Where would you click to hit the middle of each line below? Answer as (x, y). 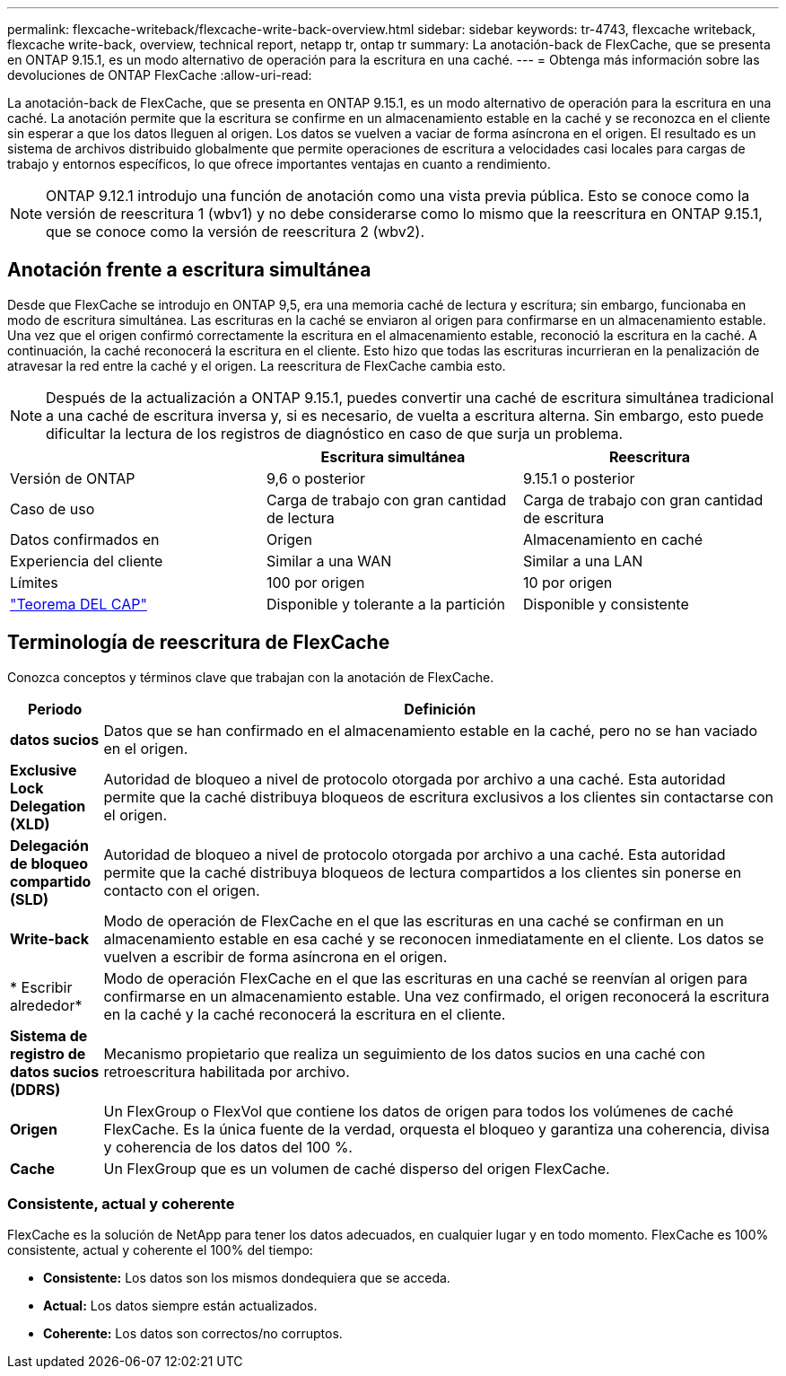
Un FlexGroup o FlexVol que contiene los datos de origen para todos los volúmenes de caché (419, 1111)
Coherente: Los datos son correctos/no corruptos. (193, 1334)
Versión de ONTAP (73, 478)
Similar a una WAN (329, 561)
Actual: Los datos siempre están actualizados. (180, 1306)
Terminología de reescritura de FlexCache (199, 643)
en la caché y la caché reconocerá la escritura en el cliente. (305, 1014)
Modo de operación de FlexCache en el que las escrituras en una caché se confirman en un (414, 920)
